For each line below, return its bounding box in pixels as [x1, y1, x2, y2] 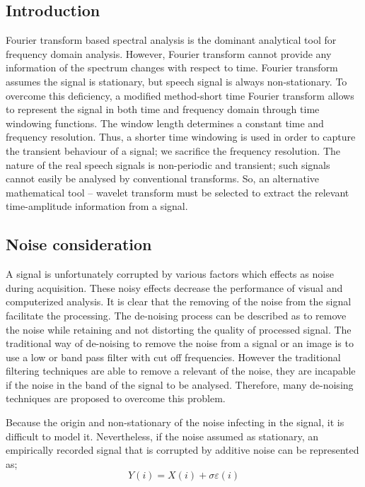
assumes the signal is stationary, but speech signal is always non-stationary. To [6, 74, 347, 88]
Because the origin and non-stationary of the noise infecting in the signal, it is [6, 415, 344, 430]
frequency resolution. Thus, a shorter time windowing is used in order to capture [6, 129, 356, 144]
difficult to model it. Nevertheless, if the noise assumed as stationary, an [6, 428, 318, 443]
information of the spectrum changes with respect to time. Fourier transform [6, 60, 338, 75]
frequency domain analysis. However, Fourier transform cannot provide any [6, 46, 332, 61]
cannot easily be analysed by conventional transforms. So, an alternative [6, 171, 320, 186]
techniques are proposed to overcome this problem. [6, 391, 226, 406]
